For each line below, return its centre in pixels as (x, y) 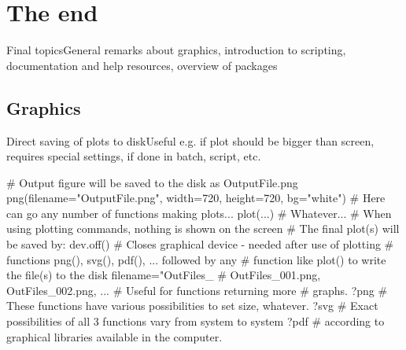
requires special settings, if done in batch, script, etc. (134, 156)
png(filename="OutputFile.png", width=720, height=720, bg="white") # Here (196, 198)
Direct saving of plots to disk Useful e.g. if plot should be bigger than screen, (190, 140)
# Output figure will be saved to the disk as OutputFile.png (152, 182)
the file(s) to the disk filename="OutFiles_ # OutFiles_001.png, (164, 275)
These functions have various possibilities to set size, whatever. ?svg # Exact (192, 306)
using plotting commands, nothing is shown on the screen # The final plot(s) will (203, 228)
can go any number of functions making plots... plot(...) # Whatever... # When (199, 213)
